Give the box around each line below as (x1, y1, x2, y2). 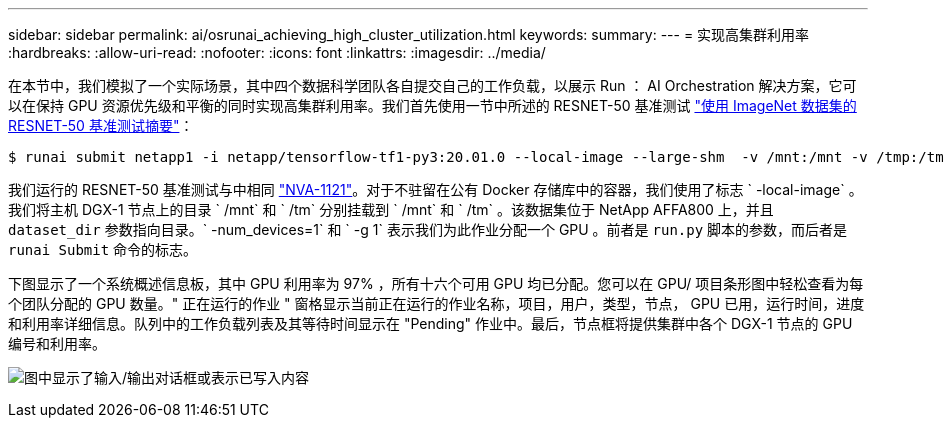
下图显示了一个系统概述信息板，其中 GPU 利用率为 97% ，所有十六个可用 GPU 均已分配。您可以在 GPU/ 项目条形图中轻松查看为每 (8, 275, 864, 292)
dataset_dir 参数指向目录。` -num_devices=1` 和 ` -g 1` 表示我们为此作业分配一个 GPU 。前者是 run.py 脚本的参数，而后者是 (8, 221, 848, 238)
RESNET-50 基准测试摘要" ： (8, 117, 194, 134)
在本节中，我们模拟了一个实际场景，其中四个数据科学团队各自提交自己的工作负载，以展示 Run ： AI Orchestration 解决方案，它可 (8, 77, 857, 94)
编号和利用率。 (8, 335, 106, 352)
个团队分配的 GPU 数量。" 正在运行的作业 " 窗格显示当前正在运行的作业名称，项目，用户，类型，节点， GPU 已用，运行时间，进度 (8, 295, 865, 312)
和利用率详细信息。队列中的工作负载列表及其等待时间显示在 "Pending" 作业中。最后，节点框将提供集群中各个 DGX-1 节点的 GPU (8, 315, 853, 332)
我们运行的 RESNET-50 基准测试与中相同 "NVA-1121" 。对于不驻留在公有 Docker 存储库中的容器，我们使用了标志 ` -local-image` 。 (8, 181, 863, 198)
